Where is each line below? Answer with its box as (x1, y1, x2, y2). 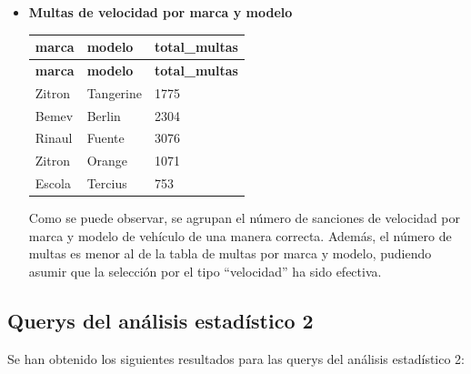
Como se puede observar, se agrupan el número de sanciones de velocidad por (28, 208, 461, 227)
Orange (86, 151, 128, 170)
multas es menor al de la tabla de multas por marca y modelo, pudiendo (28, 244, 432, 263)
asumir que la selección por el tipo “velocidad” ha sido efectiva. (28, 262, 382, 281)
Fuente (86, 128, 125, 147)
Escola (35, 174, 71, 193)
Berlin (86, 106, 121, 125)
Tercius (86, 174, 127, 193)
